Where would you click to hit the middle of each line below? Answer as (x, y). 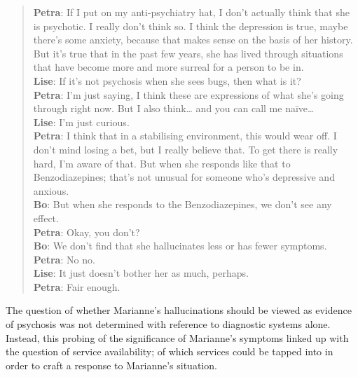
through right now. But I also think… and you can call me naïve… (174, 108)
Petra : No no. (64, 259)
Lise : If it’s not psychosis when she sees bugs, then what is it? (167, 80)
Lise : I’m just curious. (81, 122)
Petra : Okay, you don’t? (87, 232)
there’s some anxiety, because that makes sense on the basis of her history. (193, 40)
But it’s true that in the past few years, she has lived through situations (188, 53)
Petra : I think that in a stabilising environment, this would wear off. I (185, 136)
